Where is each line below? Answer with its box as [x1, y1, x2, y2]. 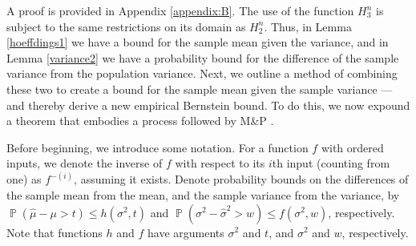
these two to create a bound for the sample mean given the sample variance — [6, 80, 393, 97]
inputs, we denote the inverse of [6, 155, 163, 171]
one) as [6, 171, 42, 188]
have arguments [147, 224, 224, 240]
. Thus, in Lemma [264, 18, 352, 34]
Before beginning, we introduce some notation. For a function [6, 139, 309, 155]
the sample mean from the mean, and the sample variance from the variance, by [6, 186, 400, 203]
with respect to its [175, 155, 265, 171]
